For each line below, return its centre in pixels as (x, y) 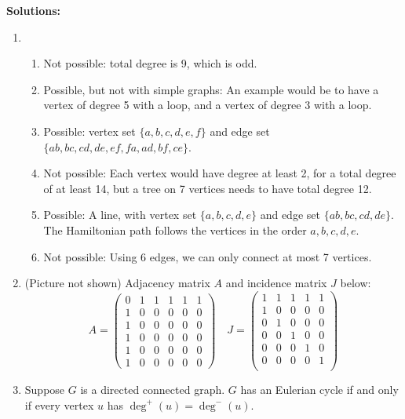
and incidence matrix (276, 283)
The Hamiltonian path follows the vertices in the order (175, 230)
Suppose (45, 389)
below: (356, 283)
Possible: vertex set (89, 131)
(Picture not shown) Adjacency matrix (117, 283)
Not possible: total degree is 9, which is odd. (150, 63)
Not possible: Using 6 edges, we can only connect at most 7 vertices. (208, 256)
